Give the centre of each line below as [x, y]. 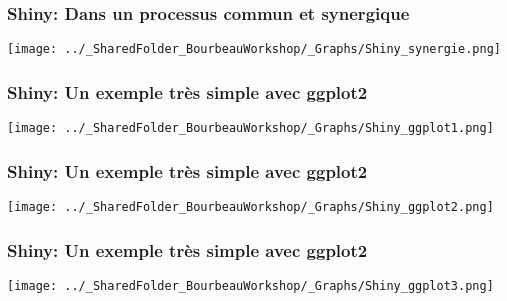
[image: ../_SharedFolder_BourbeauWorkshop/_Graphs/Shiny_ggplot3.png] [250, 285]
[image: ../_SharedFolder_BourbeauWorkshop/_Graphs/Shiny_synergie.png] [254, 49]
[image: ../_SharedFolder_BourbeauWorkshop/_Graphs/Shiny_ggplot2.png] [250, 206]
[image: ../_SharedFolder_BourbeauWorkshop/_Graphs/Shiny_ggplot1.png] [250, 128]
